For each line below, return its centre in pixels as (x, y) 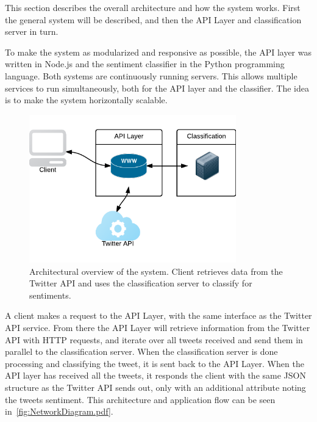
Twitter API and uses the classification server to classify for (141, 283)
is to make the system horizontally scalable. (86, 100)
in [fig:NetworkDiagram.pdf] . (59, 411)
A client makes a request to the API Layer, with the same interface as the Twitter (158, 315)
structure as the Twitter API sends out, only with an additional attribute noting (155, 387)
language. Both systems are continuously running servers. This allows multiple (151, 75)
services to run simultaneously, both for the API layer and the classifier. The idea (157, 88)
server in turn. (32, 31)
